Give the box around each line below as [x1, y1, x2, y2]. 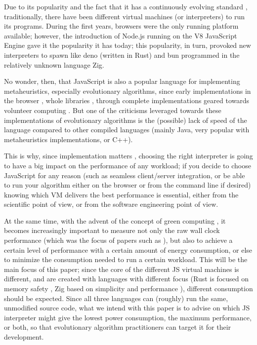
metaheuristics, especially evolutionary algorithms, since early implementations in [4, 85, 251, 96]
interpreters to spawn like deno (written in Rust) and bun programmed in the [4, 49, 240, 60]
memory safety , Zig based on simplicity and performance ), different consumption [4, 283, 253, 294]
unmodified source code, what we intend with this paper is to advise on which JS [4, 303, 250, 313]
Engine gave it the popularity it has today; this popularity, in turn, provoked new [4, 40, 251, 50]
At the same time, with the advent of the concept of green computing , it [4, 215, 226, 226]
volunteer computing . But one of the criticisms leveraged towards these [4, 105, 221, 115]
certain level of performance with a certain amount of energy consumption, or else [4, 244, 253, 255]
